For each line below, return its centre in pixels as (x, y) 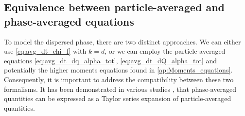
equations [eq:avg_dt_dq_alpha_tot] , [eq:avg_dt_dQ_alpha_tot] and (111, 60)
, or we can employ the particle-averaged (165, 51)
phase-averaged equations (69, 21)
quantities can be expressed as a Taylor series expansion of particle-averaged (118, 98)
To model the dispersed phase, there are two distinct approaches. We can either (122, 41)
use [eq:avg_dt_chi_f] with (45, 51)
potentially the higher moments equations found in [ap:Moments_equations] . (118, 70)
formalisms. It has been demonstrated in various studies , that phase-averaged (120, 89)
